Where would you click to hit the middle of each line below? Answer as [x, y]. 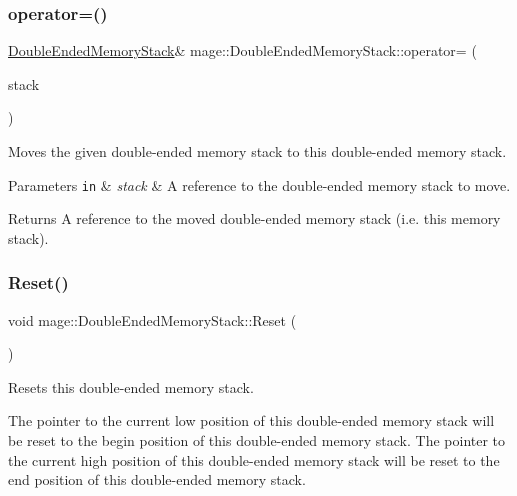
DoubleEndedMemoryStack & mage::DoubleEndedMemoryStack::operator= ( [242, 50]
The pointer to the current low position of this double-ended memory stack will [251, 420]
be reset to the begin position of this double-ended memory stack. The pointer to [257, 440]
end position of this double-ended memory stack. [157, 479]
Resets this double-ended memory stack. [131, 386]
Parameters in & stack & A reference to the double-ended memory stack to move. [259, 184]
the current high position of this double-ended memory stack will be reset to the [254, 459]
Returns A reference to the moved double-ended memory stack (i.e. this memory [254, 218]
